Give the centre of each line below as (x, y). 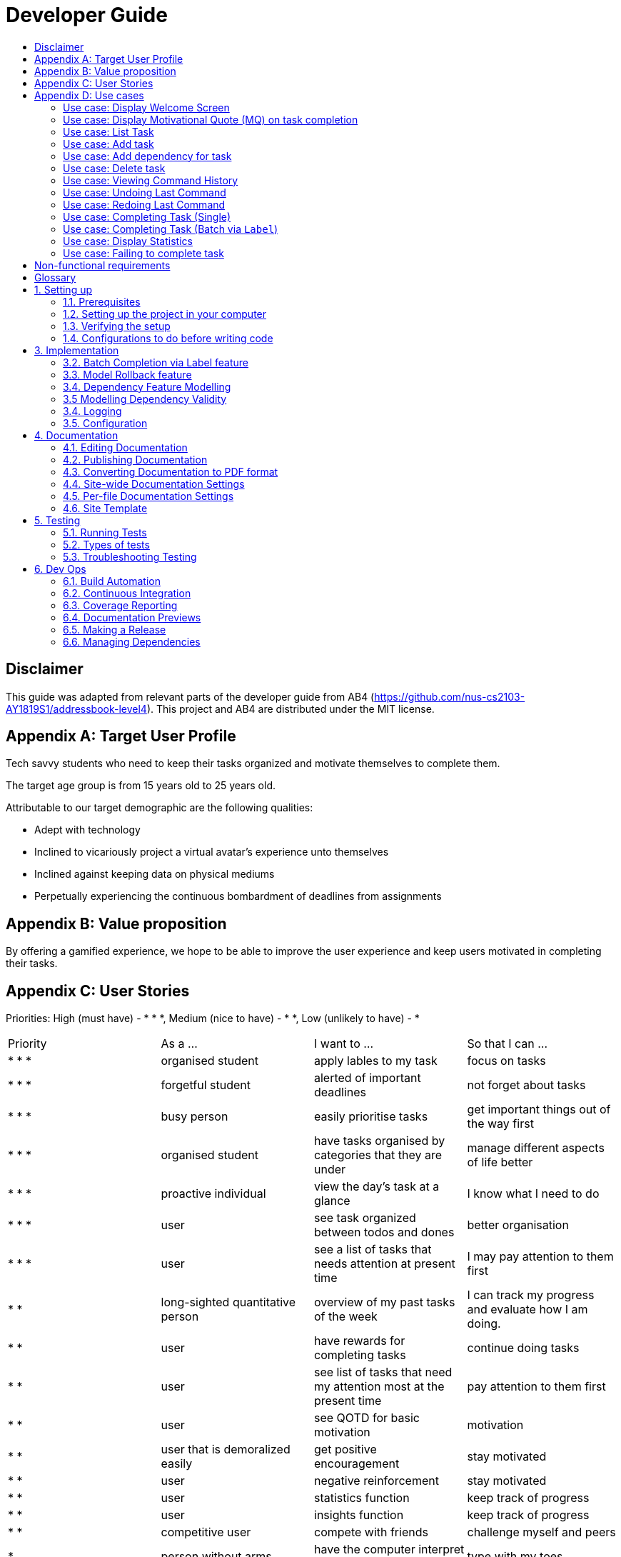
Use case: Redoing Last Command (144, 204)
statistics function (362, 1498)
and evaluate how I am (527, 1310)
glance (332, 1201)
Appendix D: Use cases (89, 95)
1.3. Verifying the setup (117, 326)
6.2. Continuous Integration (127, 593)
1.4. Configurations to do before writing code (168, 338)
